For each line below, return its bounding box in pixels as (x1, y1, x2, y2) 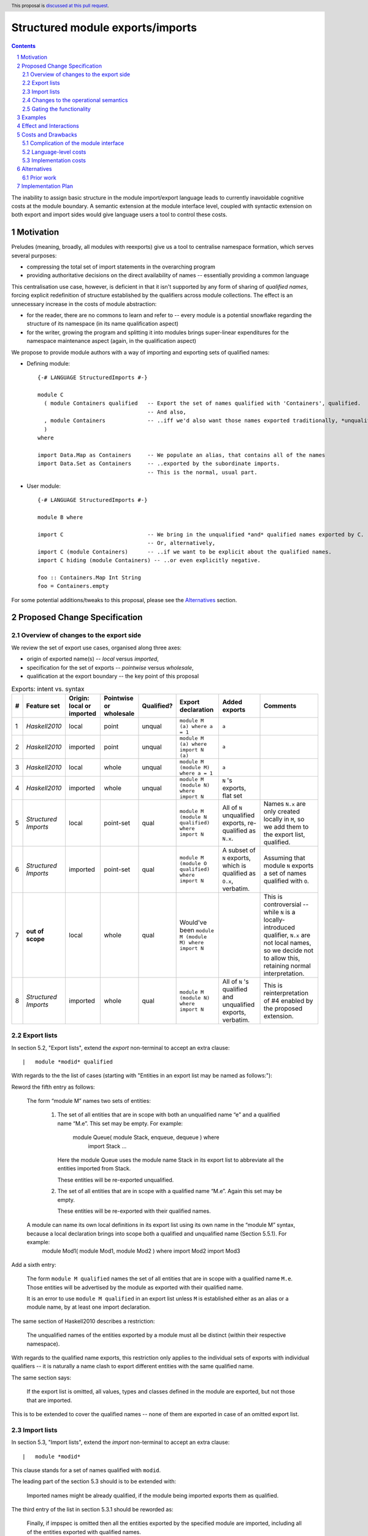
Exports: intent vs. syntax (11, 684, 85, 693)
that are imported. (26, 1397, 72, 1404)
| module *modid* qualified (22, 1058, 113, 1065)
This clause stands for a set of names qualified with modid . (11, 1466, 161, 1474)
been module (179, 926, 215, 935)
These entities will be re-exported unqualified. (57, 1176, 174, 1183)
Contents (11, 42, 36, 49)
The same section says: (11, 1374, 72, 1381)
